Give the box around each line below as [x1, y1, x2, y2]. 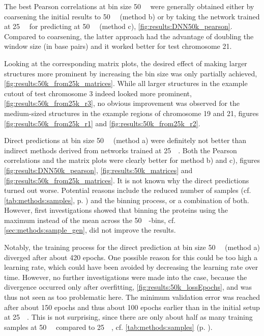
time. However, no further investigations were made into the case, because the [4, 271, 247, 282]
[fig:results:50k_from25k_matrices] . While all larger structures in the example [4, 78, 248, 89]
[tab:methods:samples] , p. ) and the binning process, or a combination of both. [4, 194, 249, 205]
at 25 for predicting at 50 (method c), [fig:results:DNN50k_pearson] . [4, 21, 232, 32]
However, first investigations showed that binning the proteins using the [4, 205, 228, 215]
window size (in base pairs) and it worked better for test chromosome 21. [4, 41, 232, 51]
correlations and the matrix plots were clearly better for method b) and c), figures [4, 155, 260, 165]
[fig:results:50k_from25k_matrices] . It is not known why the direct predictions [4, 175, 249, 185]
